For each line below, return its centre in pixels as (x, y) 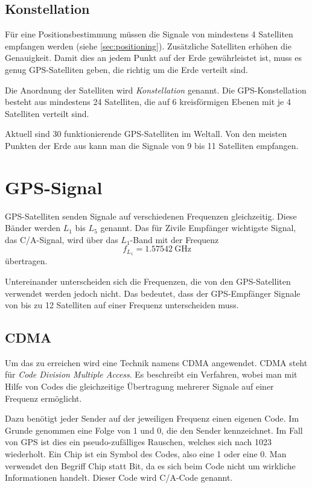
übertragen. (26, 261)
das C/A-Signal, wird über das (62, 239)
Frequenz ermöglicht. (43, 398)
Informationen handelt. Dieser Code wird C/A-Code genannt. (119, 477)
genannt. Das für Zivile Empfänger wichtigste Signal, (198, 228)
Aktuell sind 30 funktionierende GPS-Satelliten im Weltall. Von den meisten (146, 134)
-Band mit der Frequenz (174, 239)
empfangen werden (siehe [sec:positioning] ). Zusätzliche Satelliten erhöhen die (148, 46)
